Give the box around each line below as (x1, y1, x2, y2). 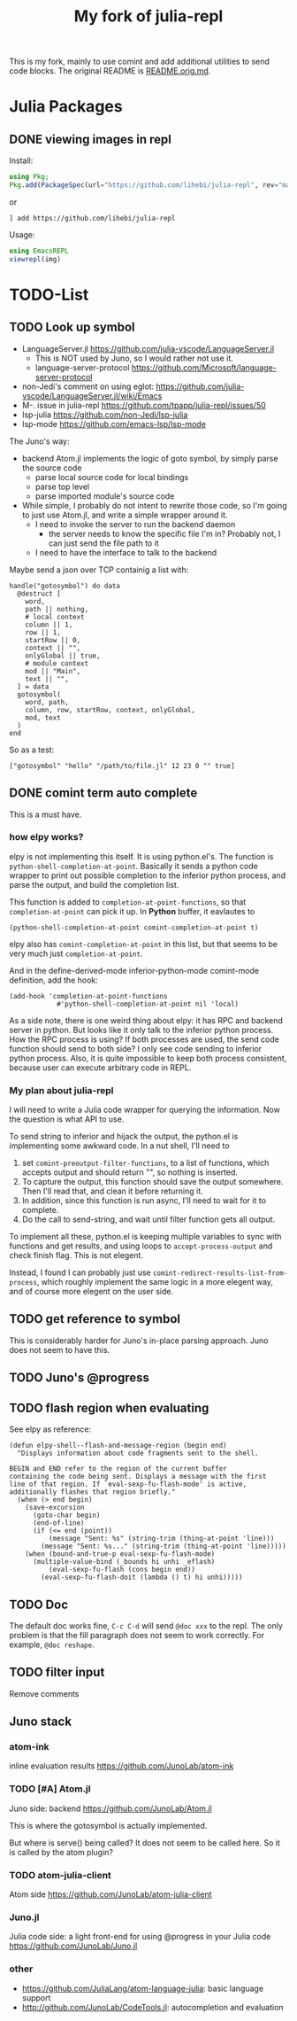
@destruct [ (17, 589, 62, 598)
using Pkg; (9, 173, 49, 182)
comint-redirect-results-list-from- (153, 1269, 288, 1278)
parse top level (34, 481, 90, 492)
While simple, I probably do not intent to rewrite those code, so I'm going (21, 500, 287, 510)
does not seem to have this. (9, 1344, 110, 1355)
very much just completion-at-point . (9, 948, 143, 959)
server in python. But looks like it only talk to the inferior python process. (9, 1024, 274, 1035)
